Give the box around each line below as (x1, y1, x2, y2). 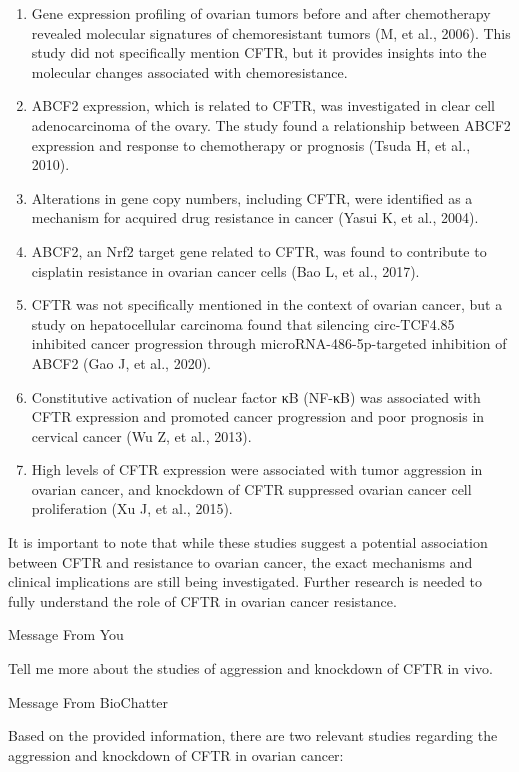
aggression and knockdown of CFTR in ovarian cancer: (8, 744, 344, 765)
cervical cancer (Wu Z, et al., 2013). (31, 425, 252, 446)
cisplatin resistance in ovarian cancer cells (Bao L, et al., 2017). (31, 260, 420, 281)
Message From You (8, 624, 124, 645)
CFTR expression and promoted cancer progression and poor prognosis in (31, 406, 485, 427)
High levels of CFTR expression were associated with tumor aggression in (31, 459, 483, 480)
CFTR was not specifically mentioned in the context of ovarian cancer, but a (31, 294, 503, 315)
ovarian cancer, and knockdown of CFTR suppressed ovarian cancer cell (31, 478, 472, 499)
